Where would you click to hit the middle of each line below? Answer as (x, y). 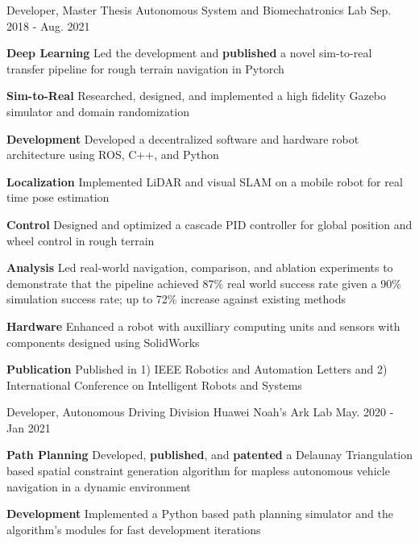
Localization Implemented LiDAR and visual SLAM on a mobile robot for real (205, 181)
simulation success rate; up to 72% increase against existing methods (176, 299)
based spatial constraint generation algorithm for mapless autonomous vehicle (198, 471)
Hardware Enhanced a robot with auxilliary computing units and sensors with (203, 326)
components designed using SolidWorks (103, 342)
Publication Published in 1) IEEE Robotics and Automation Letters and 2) (197, 369)
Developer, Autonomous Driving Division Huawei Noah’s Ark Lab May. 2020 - (200, 412)
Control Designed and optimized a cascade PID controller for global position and (209, 224)
